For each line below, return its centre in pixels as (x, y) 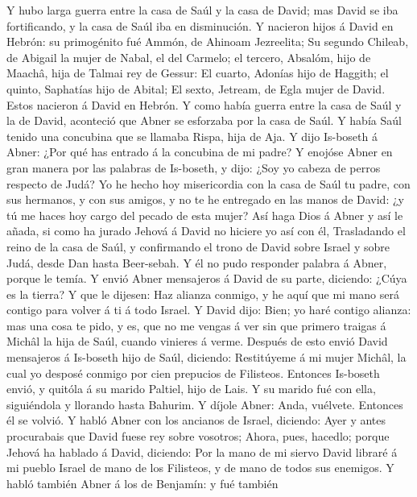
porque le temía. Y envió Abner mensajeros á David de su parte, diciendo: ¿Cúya (207, 278)
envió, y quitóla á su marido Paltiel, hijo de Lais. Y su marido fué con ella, (191, 389)
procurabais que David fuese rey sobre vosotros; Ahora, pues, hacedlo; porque (198, 436)
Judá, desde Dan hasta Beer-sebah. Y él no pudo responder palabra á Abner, (197, 262)
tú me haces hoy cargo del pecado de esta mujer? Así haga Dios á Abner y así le (205, 215)
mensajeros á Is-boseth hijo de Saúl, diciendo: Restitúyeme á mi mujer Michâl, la (206, 357)
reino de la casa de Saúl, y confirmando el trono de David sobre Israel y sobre (198, 246)
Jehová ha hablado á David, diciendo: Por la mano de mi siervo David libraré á (202, 451)
